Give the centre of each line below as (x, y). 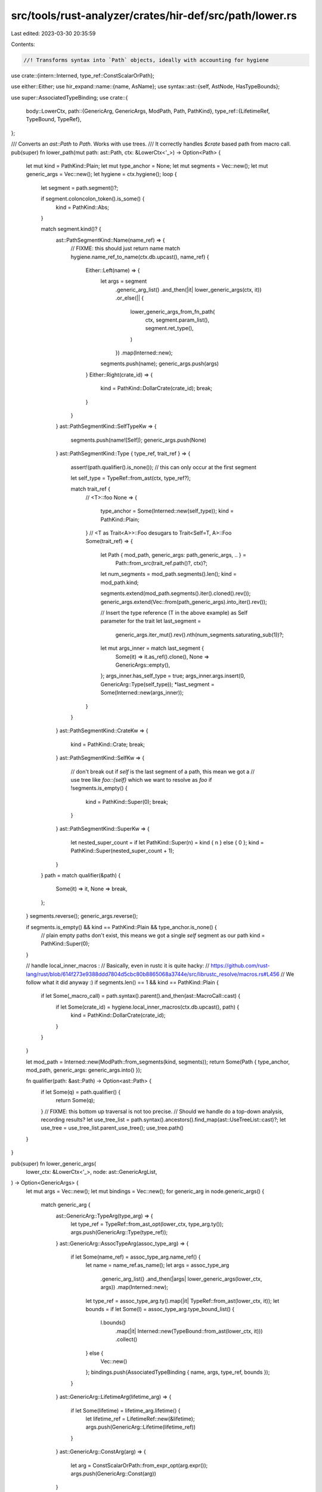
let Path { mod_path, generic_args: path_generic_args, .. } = (174, 554)
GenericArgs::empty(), (143, 665)
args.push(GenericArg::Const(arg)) (113, 1473)
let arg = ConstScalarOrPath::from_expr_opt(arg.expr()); (139, 1465)
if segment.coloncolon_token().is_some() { (93, 199)
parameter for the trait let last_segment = (151, 621)
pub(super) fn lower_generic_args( (54, 1163)
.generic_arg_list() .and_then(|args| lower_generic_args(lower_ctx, (181, 1279)
